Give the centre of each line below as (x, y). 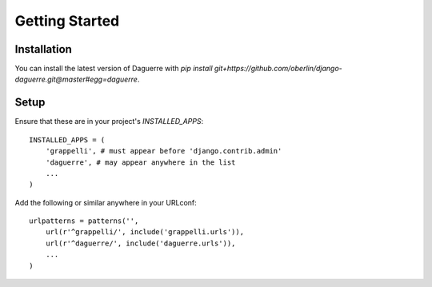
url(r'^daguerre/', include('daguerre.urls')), (140, 243)
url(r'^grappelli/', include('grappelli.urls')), (144, 232)
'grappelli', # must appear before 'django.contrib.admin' (164, 151)
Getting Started (67, 21)
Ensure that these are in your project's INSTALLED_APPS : (109, 122)
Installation (43, 49)
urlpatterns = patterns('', (84, 221)
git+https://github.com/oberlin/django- (278, 69)
